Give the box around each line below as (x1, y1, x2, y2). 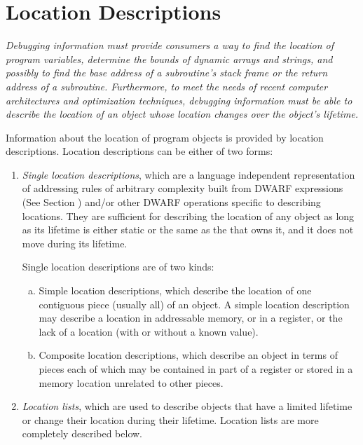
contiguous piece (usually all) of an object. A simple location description (39, 296, 350, 311)
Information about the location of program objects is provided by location (6, 130, 324, 144)
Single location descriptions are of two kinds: (22, 259, 214, 274)
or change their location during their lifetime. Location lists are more (22, 412, 319, 427)
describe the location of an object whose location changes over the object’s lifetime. (6, 107, 359, 121)
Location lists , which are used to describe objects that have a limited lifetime (22, 399, 352, 413)
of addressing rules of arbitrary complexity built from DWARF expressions (22, 181, 343, 196)
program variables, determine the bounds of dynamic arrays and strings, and (6, 51, 333, 66)
